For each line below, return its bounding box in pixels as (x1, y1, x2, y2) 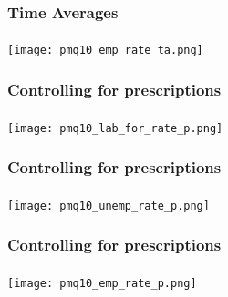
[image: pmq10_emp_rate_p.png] (7, 276, 197, 290)
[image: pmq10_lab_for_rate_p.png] (7, 121, 223, 135)
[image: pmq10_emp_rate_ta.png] (7, 44, 203, 57)
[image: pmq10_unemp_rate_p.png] (7, 199, 210, 212)
